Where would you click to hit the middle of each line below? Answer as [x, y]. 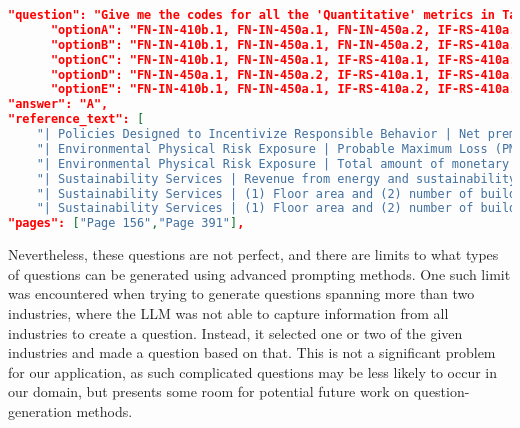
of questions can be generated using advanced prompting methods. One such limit [259, 273]
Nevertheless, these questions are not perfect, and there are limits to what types [253, 254]
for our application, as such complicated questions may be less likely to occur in [253, 371]
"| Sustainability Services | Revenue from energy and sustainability [276, 178]
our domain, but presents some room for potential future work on [209, 391]
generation [40, 410]
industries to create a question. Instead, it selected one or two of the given [235, 332]
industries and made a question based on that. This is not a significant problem [252, 352]
